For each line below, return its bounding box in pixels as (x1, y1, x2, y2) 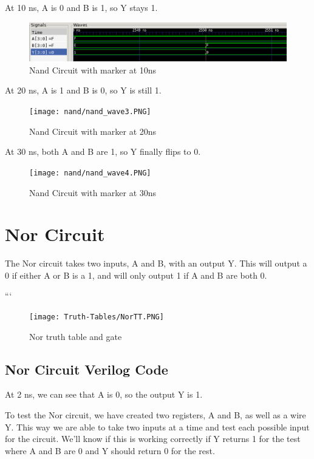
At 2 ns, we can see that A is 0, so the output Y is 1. (5, 388, 203, 401)
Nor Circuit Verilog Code (5, 359, 168, 378)
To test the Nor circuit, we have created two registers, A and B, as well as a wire (5, 409, 306, 421)
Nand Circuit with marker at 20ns (29, 124, 157, 137)
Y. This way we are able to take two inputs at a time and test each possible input (5, 420, 310, 433)
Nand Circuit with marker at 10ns (29, 63, 157, 76)
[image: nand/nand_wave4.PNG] (29, 168, 151, 177)
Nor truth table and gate (29, 330, 122, 342)
